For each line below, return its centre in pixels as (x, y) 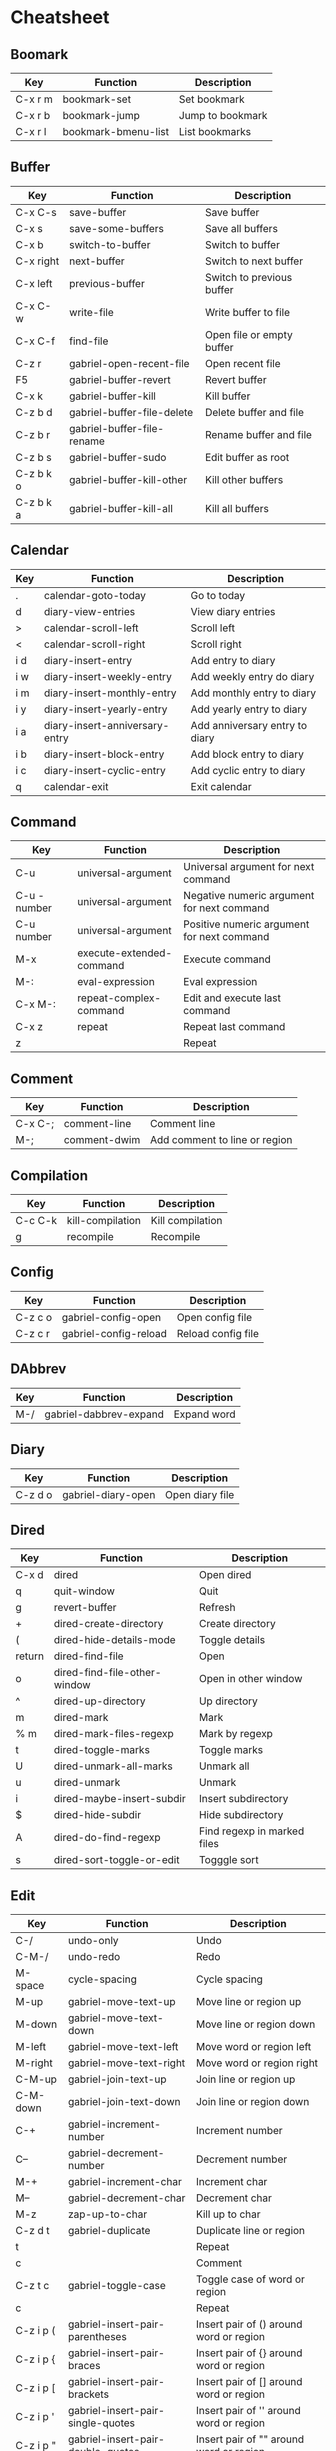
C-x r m (34, 99)
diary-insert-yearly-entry (105, 709)
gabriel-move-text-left (123, 2047)
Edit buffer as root (247, 457)
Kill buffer (227, 396)
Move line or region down (255, 2024)
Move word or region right (256, 2063)
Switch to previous (248, 277)
